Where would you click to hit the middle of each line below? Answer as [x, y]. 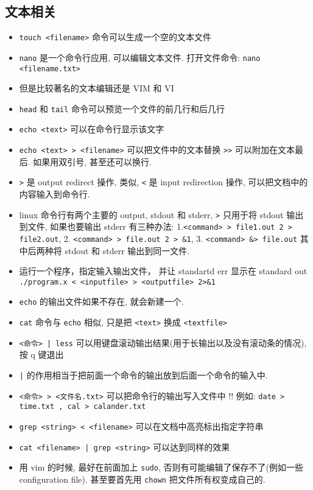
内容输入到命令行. [55, 194]
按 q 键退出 [41, 354]
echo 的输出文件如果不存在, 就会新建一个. [101, 301]
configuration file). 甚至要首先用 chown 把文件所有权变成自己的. [142, 479]
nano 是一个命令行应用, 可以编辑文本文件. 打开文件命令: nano [140, 57]
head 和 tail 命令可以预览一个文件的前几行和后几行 [122, 108]
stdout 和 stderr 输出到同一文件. [127, 250]
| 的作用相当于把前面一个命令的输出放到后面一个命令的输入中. [143, 375]
